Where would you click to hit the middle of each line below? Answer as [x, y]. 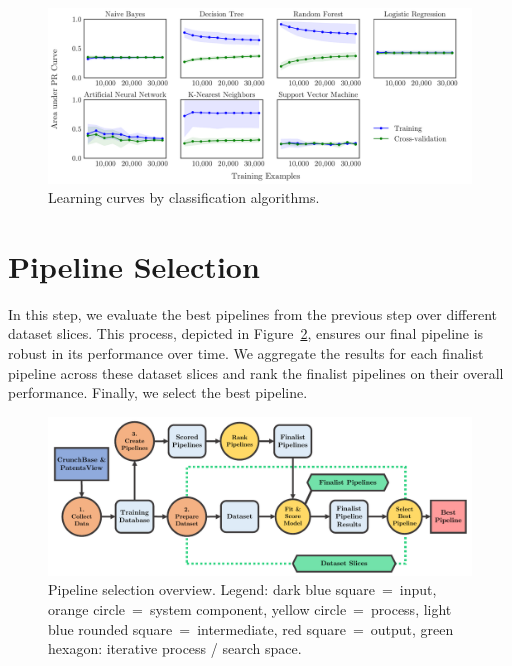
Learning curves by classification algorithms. [184, 197]
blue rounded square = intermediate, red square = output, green [251, 628]
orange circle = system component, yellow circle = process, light [250, 609]
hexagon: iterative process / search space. [175, 648]
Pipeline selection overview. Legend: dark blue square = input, [242, 589]
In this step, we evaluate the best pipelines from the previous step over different [253, 313]
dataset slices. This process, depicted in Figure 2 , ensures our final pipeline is [246, 333]
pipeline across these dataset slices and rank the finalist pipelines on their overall [256, 372]
